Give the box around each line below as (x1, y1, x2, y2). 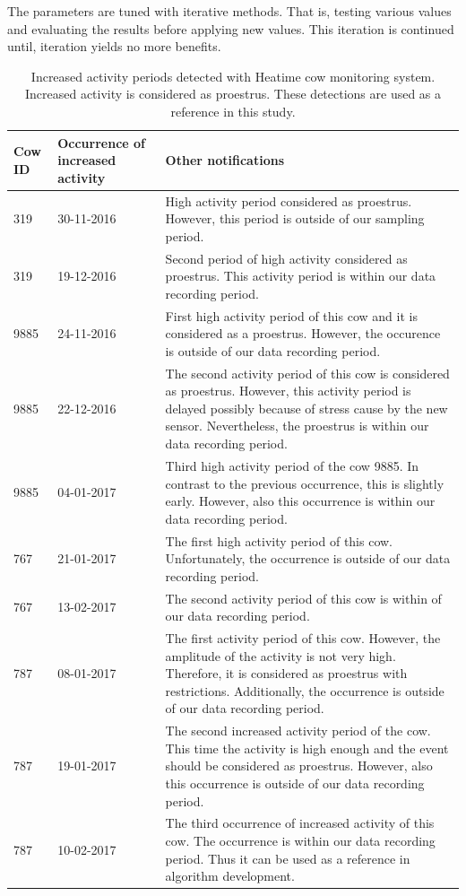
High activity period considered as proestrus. (165, 191, 412, 210)
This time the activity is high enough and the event (165, 738, 449, 757)
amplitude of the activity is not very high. (165, 646, 396, 665)
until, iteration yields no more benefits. (7, 37, 221, 56)
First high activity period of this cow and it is (165, 306, 418, 325)
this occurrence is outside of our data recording (165, 774, 425, 792)
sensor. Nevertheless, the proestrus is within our (165, 416, 429, 435)
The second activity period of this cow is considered (165, 363, 450, 382)
